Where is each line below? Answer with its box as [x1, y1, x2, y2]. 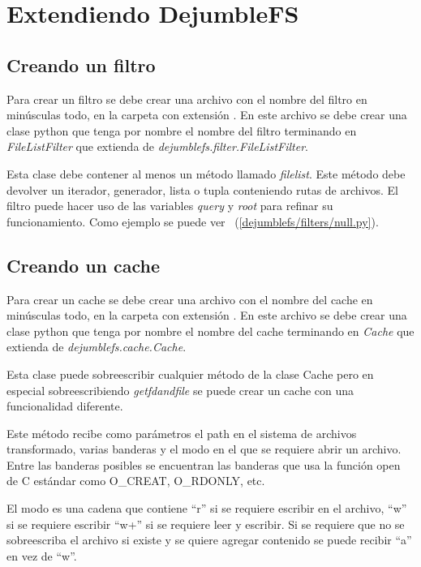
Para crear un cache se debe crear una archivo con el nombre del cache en [6, 290, 373, 307]
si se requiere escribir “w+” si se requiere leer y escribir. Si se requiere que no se [6, 515, 405, 532]
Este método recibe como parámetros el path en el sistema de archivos [6, 424, 357, 441]
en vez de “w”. [6, 547, 77, 564]
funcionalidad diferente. [6, 397, 123, 415]
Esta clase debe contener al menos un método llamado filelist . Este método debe [6, 165, 406, 182]
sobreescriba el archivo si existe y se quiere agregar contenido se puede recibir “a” [6, 531, 412, 548]
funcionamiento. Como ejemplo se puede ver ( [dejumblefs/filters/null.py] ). [6, 213, 379, 230]
